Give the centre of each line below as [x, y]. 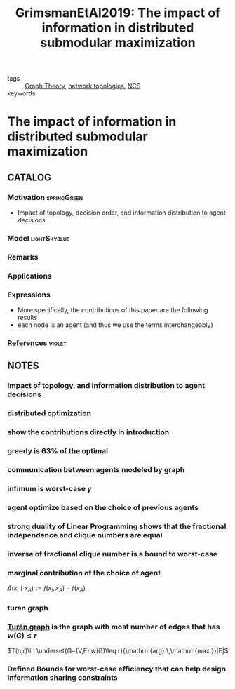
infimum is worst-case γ [49, 488]
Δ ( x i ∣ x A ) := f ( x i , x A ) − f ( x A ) [47, 589]
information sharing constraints [62, 677]
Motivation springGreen [45, 197]
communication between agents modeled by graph [96, 470]
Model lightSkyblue [39, 238]
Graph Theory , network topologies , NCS [83, 86]
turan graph [28, 608]
